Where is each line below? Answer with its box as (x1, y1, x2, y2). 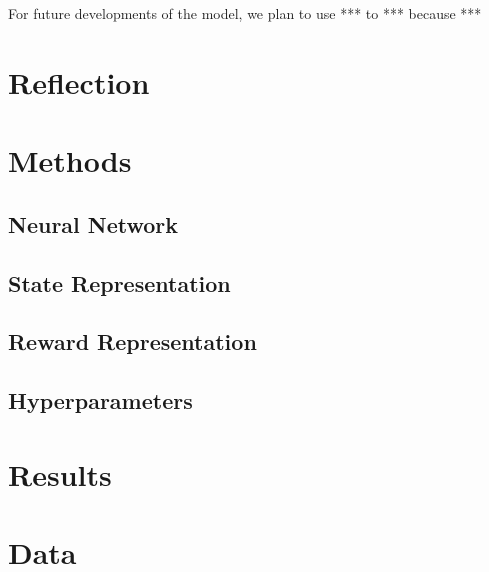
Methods (8, 140, 132, 181)
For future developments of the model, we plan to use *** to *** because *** (8, 3, 482, 23)
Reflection (8, 61, 150, 102)
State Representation (8, 267, 231, 298)
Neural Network (8, 208, 179, 239)
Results (8, 453, 112, 494)
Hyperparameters (8, 385, 193, 416)
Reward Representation (8, 326, 257, 357)
